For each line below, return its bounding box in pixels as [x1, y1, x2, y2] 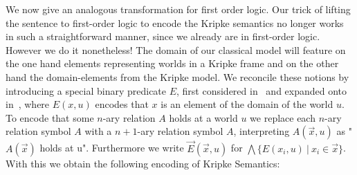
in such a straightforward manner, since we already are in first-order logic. [6, 29, 320, 44]
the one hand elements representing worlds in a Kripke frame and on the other [6, 56, 339, 71]
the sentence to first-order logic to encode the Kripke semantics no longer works [6, 15, 344, 30]
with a [84, 124, 112, 138]
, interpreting [233, 124, 290, 138]
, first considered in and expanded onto [176, 83, 347, 98]
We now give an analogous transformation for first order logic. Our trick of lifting [6, 2, 351, 16]
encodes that [95, 97, 149, 111]
